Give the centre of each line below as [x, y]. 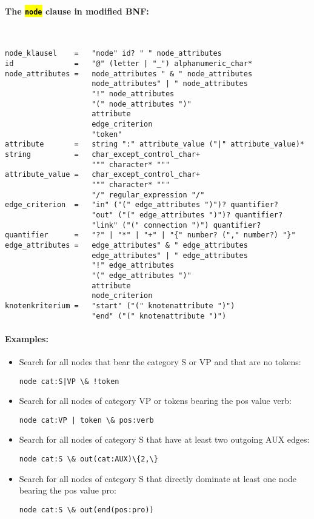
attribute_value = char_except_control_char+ [103, 175]
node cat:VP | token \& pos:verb [86, 420]
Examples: [27, 338]
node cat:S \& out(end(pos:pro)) [86, 510]
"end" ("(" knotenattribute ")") [159, 316]
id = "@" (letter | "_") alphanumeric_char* [129, 64]
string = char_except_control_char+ [103, 155]
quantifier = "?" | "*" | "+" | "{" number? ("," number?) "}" [150, 235]
